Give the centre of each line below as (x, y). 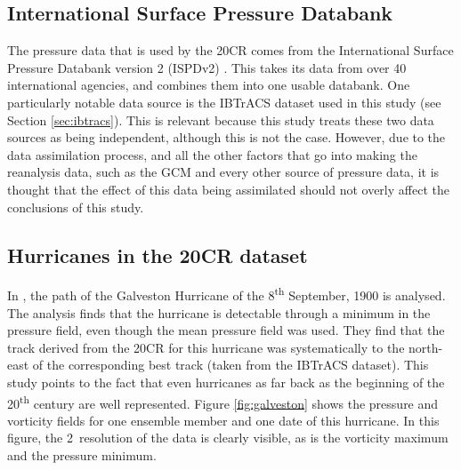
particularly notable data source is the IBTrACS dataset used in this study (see (224, 102)
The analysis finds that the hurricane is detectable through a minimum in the (219, 312)
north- (426, 347)
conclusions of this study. (76, 207)
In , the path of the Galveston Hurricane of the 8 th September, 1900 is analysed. (226, 294)
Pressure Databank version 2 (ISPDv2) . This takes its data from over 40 (207, 67)
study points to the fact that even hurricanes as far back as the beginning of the (226, 382)
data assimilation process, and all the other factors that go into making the (212, 154)
